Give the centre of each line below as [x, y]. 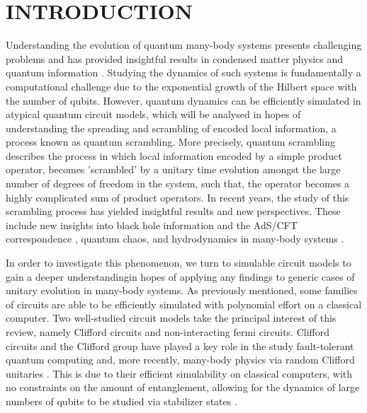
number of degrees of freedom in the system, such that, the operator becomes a [178, 184]
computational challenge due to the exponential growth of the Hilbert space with [181, 86]
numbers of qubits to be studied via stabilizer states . [122, 401]
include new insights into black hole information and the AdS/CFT [152, 225]
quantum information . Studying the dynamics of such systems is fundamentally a [183, 72]
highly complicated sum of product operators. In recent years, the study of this [177, 197]
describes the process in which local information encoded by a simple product [174, 155]
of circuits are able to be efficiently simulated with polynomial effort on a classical [184, 304]
